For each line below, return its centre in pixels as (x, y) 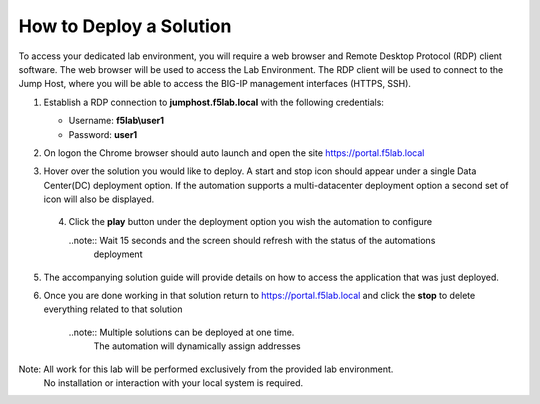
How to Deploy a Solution (125, 26)
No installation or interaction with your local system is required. (173, 382)
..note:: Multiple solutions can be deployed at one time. (181, 332)
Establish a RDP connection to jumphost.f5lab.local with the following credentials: (214, 102)
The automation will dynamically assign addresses (197, 346)
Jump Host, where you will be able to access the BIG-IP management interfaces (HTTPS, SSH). (215, 84)
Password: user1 (103, 134)
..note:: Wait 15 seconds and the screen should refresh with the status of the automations (252, 240)
